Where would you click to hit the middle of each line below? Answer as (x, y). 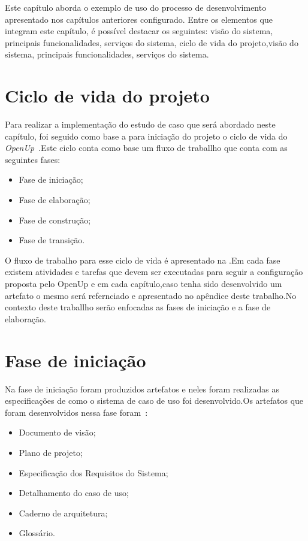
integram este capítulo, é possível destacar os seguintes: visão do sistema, (139, 31)
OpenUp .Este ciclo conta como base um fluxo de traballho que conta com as (146, 148)
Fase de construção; (55, 220)
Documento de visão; (57, 432)
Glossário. (37, 533)
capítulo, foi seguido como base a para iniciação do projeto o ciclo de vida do (146, 136)
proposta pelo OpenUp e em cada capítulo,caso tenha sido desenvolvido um (144, 284)
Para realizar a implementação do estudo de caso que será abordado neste (140, 124)
